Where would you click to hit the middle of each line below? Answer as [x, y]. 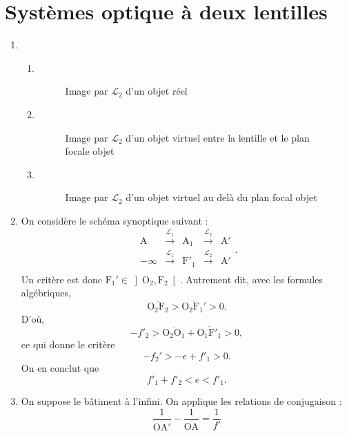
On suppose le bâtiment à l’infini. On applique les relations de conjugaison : [181, 401]
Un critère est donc [61, 279]
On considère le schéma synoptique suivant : [115, 220]
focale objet [90, 151]
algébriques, [46, 293]
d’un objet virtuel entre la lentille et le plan [218, 137]
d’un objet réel [157, 91]
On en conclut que [60, 368]
